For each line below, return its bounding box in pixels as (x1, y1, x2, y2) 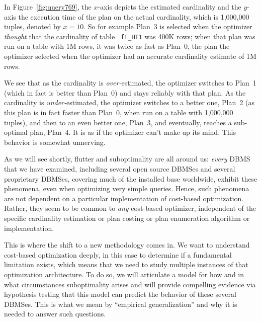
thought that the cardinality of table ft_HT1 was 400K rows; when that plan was (4, 31, 255, 41)
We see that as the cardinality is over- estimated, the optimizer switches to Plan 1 (4, 77, 256, 88)
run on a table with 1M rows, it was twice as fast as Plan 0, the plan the (4, 41, 230, 51)
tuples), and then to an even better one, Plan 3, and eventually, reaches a (4, 117, 232, 127)
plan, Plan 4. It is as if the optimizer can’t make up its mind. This (30, 127, 236, 137)
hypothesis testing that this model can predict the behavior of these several (4, 289, 236, 299)
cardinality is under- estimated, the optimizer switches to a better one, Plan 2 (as (4, 97, 254, 108)
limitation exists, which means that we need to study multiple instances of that (4, 259, 248, 270)
